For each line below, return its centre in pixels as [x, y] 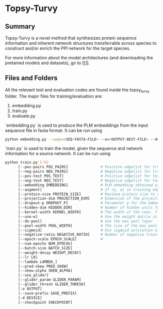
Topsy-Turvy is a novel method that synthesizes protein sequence [71, 38]
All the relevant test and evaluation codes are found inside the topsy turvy [77, 90]
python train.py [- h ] [27, 163]
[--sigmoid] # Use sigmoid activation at [89, 230]
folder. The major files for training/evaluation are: [54, 96]
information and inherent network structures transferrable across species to [81, 43]
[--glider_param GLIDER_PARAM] [49, 280]
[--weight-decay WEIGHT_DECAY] [49, 253]
